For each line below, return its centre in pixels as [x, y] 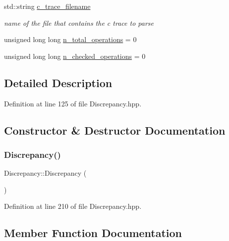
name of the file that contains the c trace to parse [79, 23]
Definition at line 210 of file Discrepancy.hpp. [73, 206]
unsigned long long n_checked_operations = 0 [75, 56]
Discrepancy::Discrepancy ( [45, 173]
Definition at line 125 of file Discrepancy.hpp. [73, 103]
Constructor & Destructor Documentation [115, 130]
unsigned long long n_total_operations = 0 [70, 39]
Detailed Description [58, 82]
